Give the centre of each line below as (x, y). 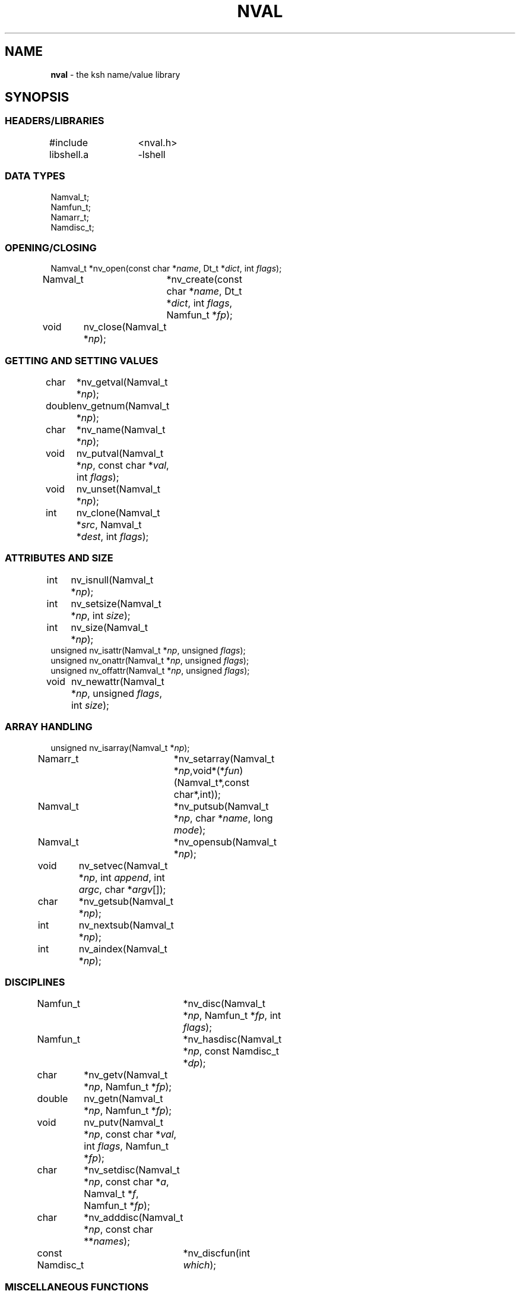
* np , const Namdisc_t (231, 1051)
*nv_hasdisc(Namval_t (232, 1039)
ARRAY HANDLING (49, 727)
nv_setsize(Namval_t (116, 603)
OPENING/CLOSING (51, 247)
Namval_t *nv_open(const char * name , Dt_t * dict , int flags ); (166, 269)
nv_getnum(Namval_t (123, 406)
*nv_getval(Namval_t (122, 382)
